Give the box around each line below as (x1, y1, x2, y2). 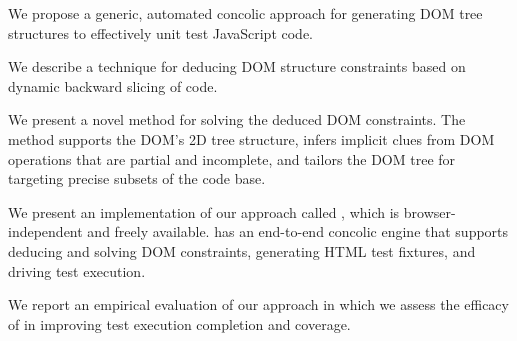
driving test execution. (8, 260, 146, 281)
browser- (403, 201, 456, 222)
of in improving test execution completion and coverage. (8, 313, 351, 334)
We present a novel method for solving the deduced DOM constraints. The (8, 109, 466, 130)
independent (8, 221, 83, 242)
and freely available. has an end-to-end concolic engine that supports (87, 221, 509, 242)
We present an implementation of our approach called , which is (8, 201, 400, 222)
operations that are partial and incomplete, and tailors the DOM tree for (8, 148, 456, 169)
